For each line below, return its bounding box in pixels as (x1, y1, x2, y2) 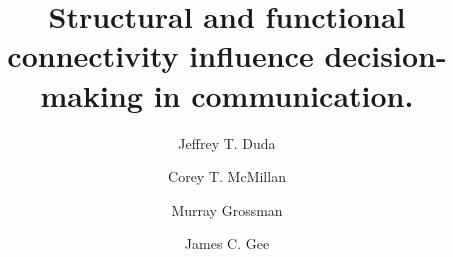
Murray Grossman (171, 199, 283, 220)
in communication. (153, 74, 414, 115)
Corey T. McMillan (168, 166, 286, 187)
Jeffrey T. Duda (178, 132, 276, 153)
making (40, 74, 143, 115)
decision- (324, 35, 447, 76)
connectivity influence (7, 35, 314, 76)
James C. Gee (184, 233, 270, 254)
